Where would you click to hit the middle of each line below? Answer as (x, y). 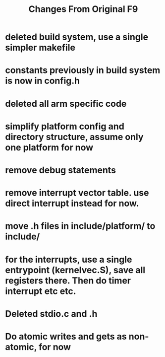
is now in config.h (43, 81)
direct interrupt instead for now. (72, 203)
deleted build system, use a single (77, 37)
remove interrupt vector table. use (77, 193)
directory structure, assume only (74, 137)
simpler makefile (40, 48)
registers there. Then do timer (68, 280)
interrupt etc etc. (41, 291)
